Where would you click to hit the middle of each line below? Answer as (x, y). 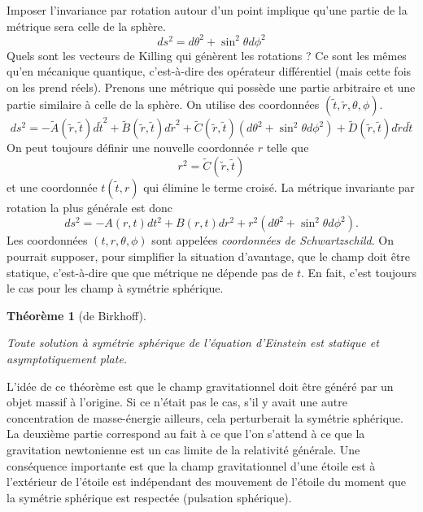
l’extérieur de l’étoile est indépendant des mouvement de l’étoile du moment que (206, 482)
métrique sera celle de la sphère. (86, 26)
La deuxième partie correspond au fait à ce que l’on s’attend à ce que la (186, 434)
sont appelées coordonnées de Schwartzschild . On (273, 240)
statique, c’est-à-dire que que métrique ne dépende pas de (150, 272)
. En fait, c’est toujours (358, 272)
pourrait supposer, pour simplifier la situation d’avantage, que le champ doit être (209, 256)
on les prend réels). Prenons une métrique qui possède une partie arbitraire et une (211, 87)
